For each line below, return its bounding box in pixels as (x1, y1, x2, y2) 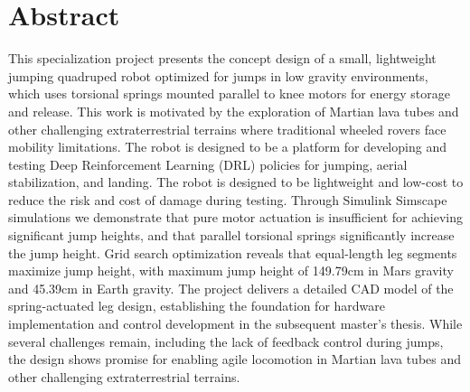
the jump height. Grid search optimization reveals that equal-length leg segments (8, 243, 457, 262)
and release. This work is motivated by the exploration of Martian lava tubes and (8, 101, 459, 120)
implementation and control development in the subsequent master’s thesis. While (8, 314, 463, 333)
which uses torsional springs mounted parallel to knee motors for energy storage (8, 84, 450, 103)
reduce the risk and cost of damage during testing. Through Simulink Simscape (8, 190, 447, 209)
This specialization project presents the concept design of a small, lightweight (8, 49, 437, 68)
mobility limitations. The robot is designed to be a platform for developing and (8, 137, 446, 156)
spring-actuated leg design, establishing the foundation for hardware (8, 296, 386, 315)
